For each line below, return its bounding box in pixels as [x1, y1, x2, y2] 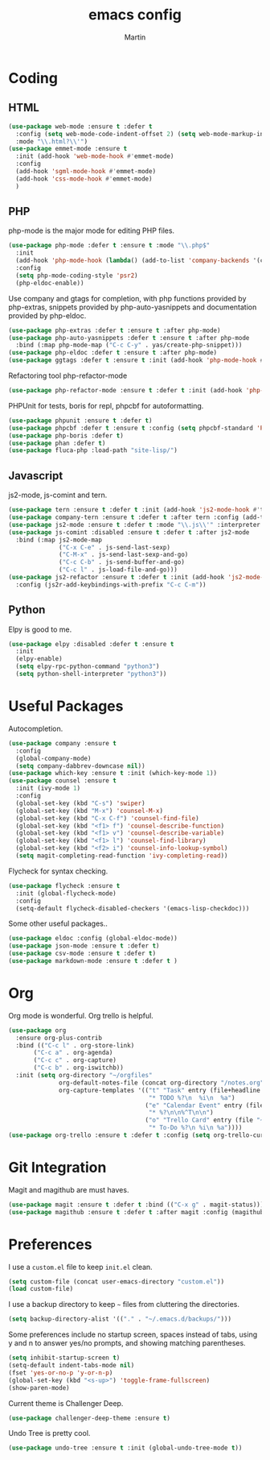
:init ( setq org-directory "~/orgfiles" [15, 1072, 153, 1080]
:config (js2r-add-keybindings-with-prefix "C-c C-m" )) [15, 580, 207, 589]
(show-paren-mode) [8, 1383, 70, 1392]
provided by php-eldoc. [8, 310, 87, 320]
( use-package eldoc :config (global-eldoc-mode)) [8, 935, 178, 943]
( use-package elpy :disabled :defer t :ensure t [8, 640, 174, 648]
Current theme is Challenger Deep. [8, 1398, 124, 1408]
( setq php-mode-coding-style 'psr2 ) [15, 272, 138, 280]
